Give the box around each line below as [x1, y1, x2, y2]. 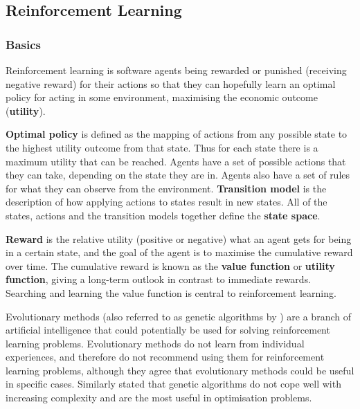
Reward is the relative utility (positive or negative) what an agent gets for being [6, 231, 352, 246]
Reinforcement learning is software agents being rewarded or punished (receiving [6, 63, 347, 77]
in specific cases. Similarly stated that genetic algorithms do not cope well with [6, 376, 341, 391]
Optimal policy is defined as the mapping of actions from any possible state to [6, 127, 348, 141]
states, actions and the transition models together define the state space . [6, 208, 321, 222]
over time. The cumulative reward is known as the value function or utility [6, 258, 335, 273]
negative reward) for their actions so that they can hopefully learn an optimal [6, 76, 336, 91]
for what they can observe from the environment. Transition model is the [6, 181, 327, 195]
